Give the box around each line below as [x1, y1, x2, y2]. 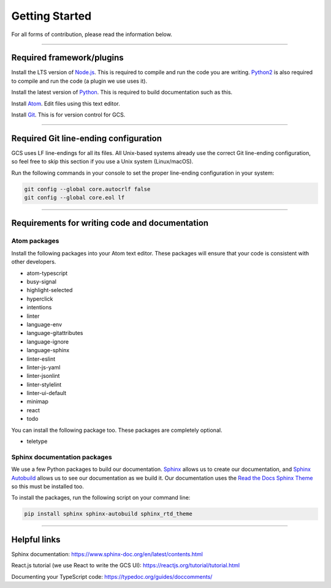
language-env [26, 320, 63, 328]
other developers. [11, 258, 56, 266]
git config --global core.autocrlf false [24, 186, 151, 192]
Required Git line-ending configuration [11, 133, 162, 143]
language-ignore [26, 337, 69, 345]
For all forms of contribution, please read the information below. [11, 31, 173, 38]
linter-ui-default [26, 390, 67, 397]
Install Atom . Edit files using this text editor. [11, 100, 121, 107]
